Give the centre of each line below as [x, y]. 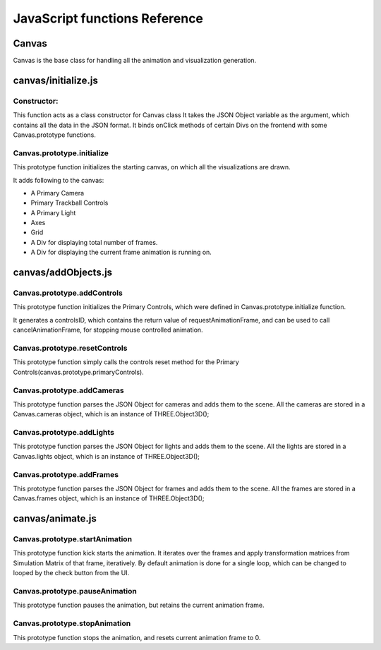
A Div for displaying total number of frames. [94, 242]
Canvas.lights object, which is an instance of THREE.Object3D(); [107, 456]
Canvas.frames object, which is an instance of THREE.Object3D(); [109, 498]
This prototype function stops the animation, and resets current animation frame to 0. [137, 637]
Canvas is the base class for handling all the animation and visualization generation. [135, 61]
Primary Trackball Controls [69, 203]
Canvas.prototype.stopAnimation [72, 623]
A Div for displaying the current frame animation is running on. [121, 252]
